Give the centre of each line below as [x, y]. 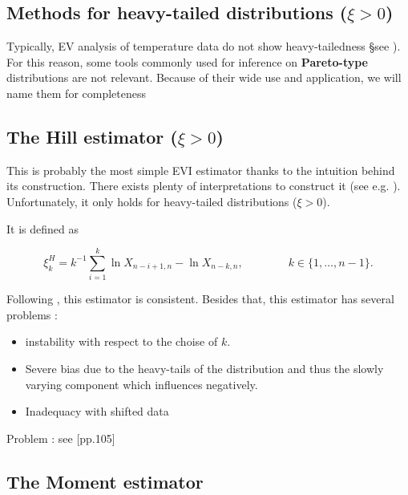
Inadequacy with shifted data [97, 411]
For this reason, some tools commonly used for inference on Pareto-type [187, 61]
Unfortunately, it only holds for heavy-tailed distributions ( [152, 201]
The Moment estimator [105, 481]
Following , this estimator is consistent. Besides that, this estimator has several [200, 299]
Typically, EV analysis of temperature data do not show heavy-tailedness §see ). [204, 46]
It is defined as [42, 228]
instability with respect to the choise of [121, 341]
